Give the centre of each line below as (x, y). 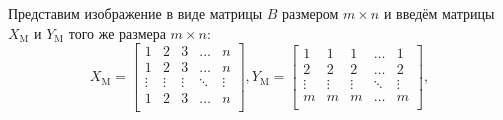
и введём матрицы (439, 13)
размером (310, 13)
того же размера (117, 32)
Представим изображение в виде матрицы (135, 13)
